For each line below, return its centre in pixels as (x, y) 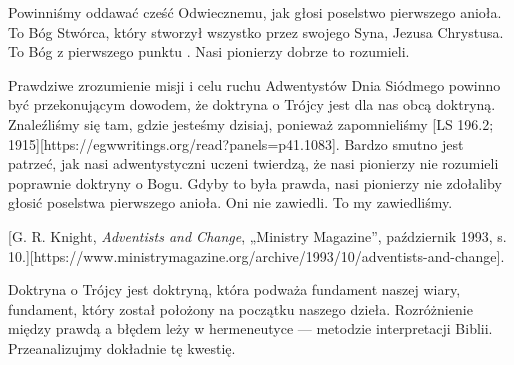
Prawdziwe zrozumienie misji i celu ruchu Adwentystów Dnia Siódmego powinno (254, 84)
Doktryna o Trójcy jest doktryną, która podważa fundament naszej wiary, (234, 289)
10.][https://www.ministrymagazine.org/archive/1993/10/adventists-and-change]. (256, 255)
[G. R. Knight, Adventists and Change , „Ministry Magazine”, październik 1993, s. (257, 235)
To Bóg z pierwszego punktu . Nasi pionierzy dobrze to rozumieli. (209, 51)
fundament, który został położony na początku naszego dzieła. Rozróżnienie (240, 308)
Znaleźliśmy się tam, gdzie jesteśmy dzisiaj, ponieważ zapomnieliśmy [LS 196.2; (251, 123)
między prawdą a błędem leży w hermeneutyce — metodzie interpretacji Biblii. (250, 328)
